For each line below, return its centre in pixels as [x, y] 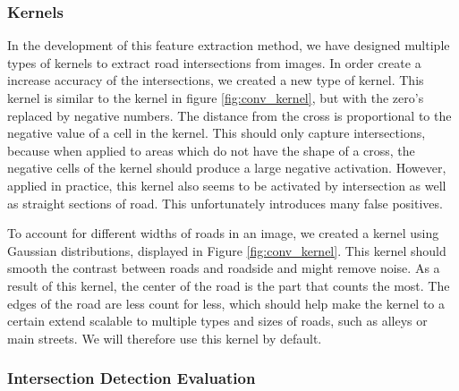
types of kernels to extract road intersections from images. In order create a [214, 62]
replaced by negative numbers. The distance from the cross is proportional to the [229, 115]
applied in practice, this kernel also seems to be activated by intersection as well [227, 185]
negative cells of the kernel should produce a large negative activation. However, [227, 168]
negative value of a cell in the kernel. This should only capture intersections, [217, 133]
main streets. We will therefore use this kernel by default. [165, 338]
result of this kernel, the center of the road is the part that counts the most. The [229, 285]
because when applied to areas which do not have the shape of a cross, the [211, 150]
